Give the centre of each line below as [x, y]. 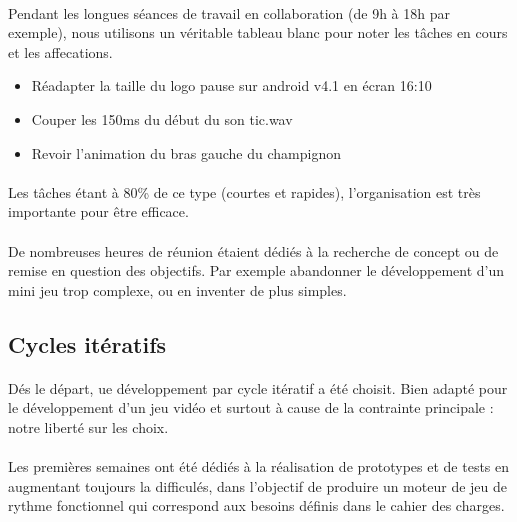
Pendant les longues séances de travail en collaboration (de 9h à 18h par [229, 12]
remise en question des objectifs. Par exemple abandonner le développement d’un [256, 270]
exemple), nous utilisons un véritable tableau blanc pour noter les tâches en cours [258, 32]
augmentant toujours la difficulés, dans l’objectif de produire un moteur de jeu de [257, 485]
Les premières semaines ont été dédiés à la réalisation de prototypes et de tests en [259, 466]
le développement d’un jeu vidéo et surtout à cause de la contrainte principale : [251, 407]
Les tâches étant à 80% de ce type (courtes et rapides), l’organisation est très [244, 191]
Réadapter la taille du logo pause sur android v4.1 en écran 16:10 [231, 85]
